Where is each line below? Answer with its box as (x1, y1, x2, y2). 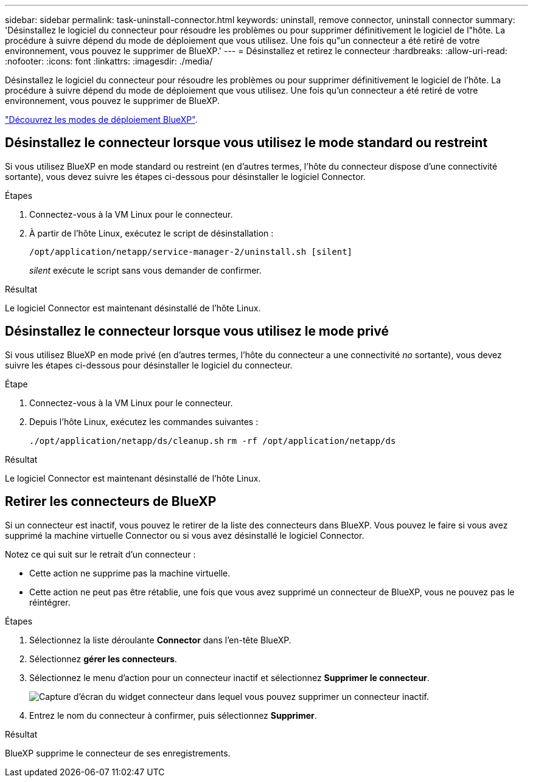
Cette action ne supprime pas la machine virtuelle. (29, 567, 231, 578)
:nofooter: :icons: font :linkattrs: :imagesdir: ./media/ (5, 56, 213, 66)
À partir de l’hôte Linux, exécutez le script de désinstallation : (29, 227, 274, 238)
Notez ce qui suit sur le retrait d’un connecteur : (5, 548, 196, 559)
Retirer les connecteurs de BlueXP (5, 494, 217, 510)
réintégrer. (29, 597, 71, 607)
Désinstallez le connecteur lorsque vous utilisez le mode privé (5, 324, 389, 339)
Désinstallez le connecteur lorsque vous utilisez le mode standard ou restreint (5, 135, 488, 151)
